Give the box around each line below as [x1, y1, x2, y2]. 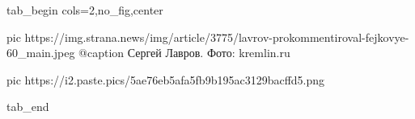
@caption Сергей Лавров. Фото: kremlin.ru [78, 44, 290, 61]
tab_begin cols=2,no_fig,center [6, 2, 163, 18]
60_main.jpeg [6, 44, 75, 61]
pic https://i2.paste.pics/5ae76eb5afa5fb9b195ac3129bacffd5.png [6, 71, 325, 88]
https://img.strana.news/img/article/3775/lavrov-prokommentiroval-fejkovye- [24, 28, 409, 45]
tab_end [6, 98, 49, 115]
